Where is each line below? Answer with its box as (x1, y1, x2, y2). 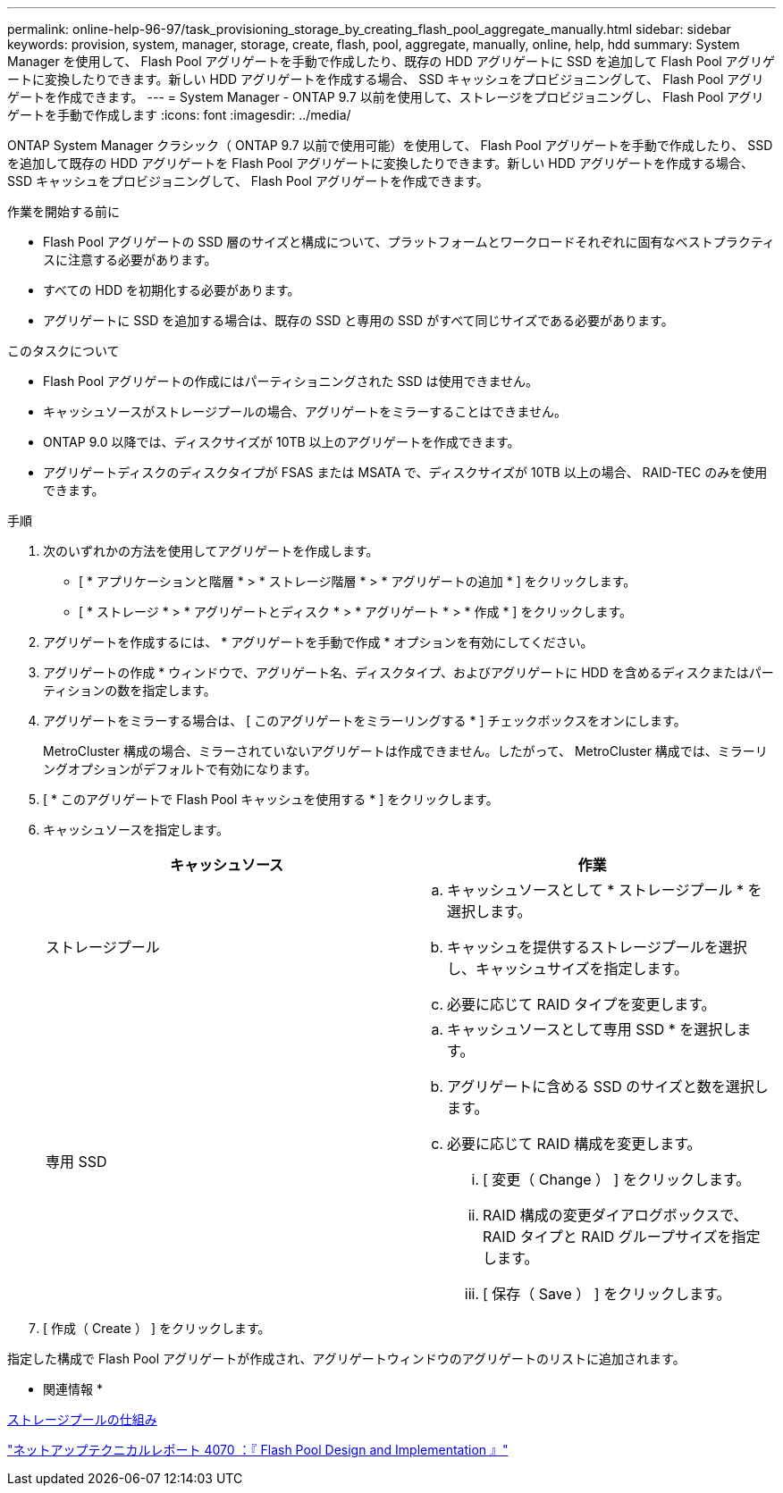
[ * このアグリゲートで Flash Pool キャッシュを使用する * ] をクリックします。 (43, 792, 499, 807)
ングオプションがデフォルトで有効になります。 (43, 761, 317, 776)
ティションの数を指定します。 (43, 683, 216, 698)
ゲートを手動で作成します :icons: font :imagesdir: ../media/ (7, 107, 351, 122)
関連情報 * (43, 1381, 103, 1397)
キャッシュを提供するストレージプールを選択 (447, 938, 747, 956)
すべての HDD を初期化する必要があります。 (43, 282, 300, 298)
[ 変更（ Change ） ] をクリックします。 (483, 1170, 751, 1188)
